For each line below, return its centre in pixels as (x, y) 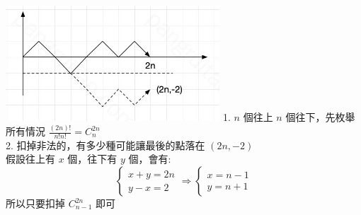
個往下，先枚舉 (320, 117)
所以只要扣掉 (35, 203)
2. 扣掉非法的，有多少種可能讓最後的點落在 (105, 145)
